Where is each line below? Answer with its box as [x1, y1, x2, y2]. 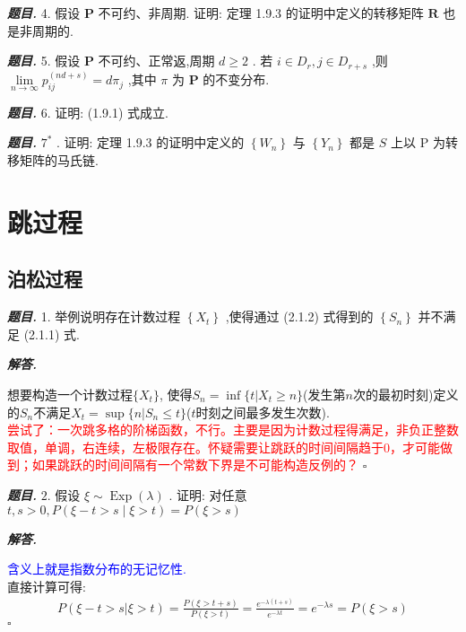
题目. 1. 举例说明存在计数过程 [7, 307, 181, 326]
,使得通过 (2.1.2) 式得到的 [225, 307, 374, 326]
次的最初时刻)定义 [352, 385, 459, 404]
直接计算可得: [7, 576, 86, 595]
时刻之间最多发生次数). [195, 402, 330, 421]
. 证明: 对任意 [168, 485, 247, 504]
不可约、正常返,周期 [98, 51, 215, 70]
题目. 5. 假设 [7, 51, 81, 70]
